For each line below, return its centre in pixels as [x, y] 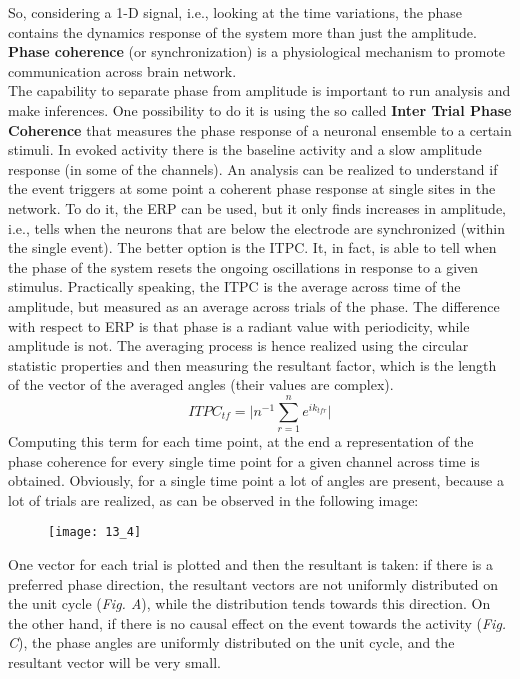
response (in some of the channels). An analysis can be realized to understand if [253, 168]
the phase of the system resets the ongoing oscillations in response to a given [243, 266]
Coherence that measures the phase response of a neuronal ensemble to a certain [260, 129]
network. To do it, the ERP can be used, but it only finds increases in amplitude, [257, 207]
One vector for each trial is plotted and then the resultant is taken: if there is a [251, 564]
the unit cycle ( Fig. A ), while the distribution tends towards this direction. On [249, 603]
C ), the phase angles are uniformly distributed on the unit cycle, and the [231, 642]
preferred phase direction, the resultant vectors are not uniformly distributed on [253, 583]
